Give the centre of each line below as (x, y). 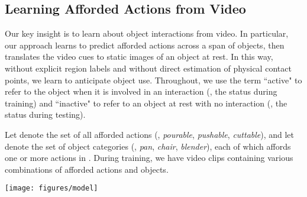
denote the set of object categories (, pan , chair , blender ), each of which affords (148, 146)
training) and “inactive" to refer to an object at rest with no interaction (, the (146, 103)
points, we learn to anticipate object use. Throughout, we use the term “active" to (153, 80)
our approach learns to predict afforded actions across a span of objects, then (145, 45)
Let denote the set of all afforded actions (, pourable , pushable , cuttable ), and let (150, 134)
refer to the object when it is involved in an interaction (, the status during (141, 91)
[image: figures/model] (51, 188)
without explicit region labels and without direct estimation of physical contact (148, 68)
